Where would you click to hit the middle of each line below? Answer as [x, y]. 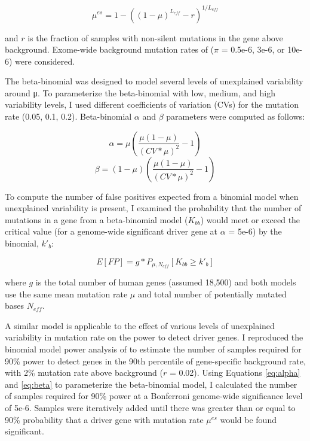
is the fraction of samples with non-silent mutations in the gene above [155, 37]
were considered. [45, 61]
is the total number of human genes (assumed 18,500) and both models [166, 282]
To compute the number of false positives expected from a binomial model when [152, 196]
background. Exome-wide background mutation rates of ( [110, 49]
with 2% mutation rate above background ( [84, 372]
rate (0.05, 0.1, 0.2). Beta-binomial [68, 116]
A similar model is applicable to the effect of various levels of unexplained [140, 325]
